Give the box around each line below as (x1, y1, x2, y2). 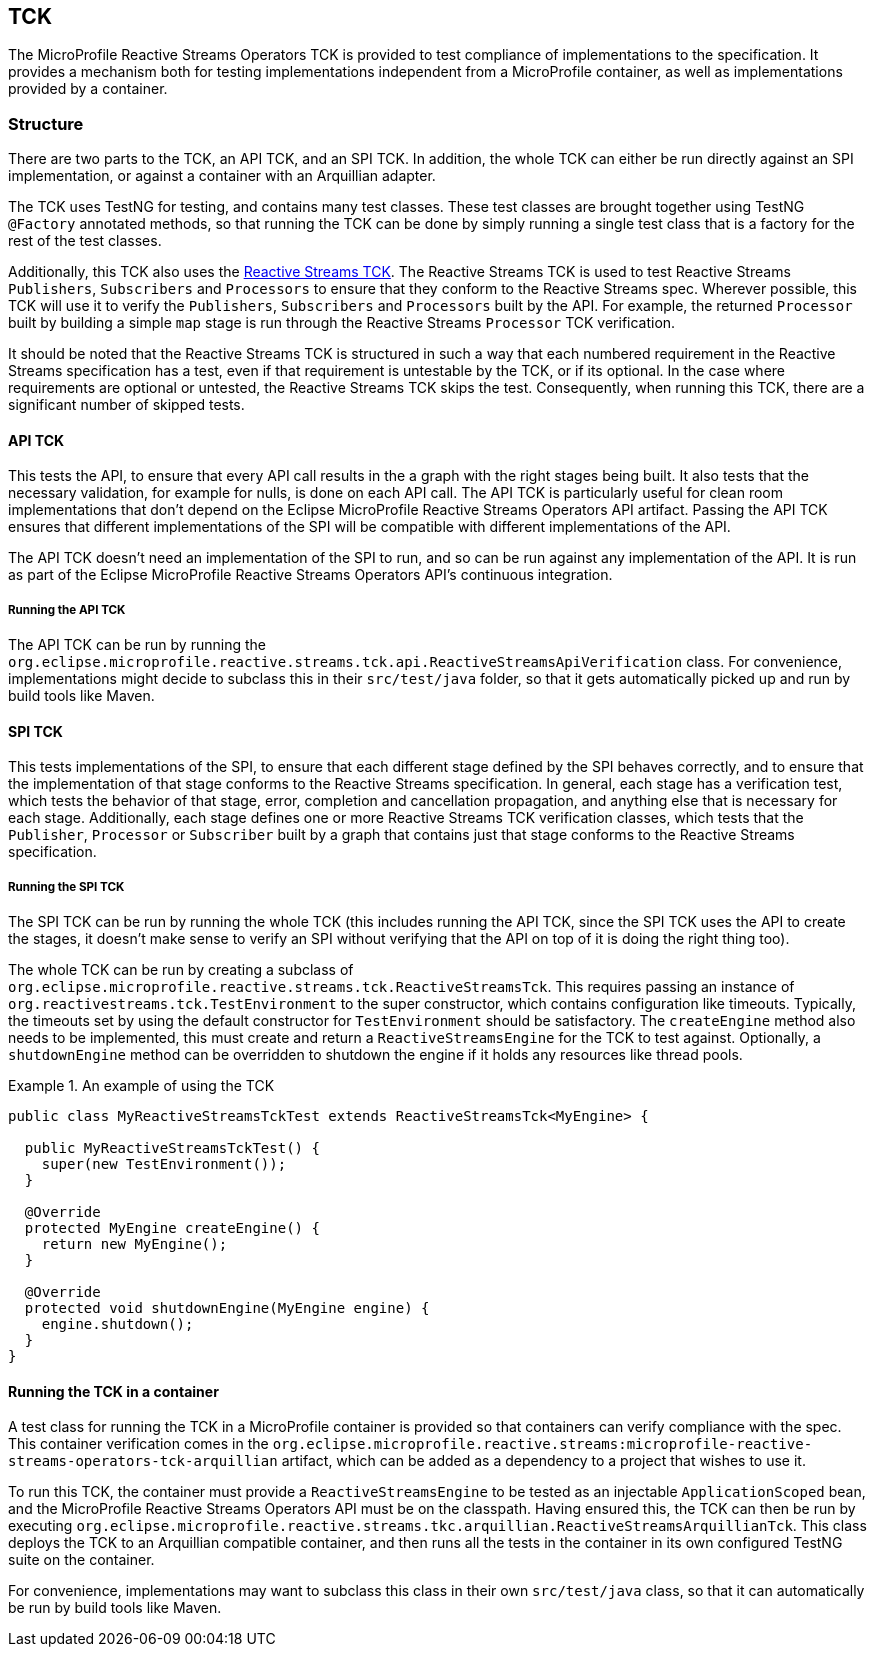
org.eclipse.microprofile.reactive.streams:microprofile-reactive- (272, 1436, 813, 1453)
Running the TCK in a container (8, 1382, 219, 1400)
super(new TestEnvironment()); (41, 1156, 287, 1173)
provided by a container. (8, 80, 168, 98)
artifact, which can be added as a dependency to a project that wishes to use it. (281, 1452, 806, 1470)
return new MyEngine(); (41, 1236, 228, 1253)
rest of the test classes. (8, 232, 162, 250)
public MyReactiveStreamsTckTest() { (24, 1140, 320, 1157)
